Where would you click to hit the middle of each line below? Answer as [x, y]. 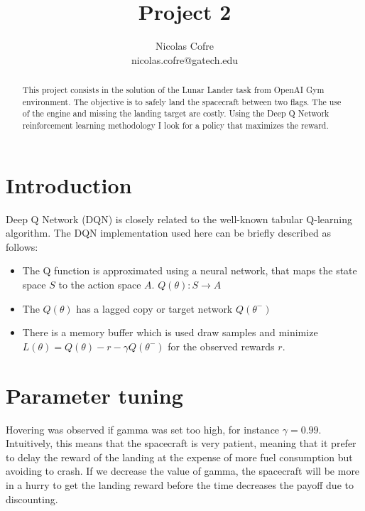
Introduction [69, 184]
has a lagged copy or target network [154, 308]
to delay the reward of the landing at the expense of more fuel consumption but [179, 457]
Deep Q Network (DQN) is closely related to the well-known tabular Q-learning [179, 219]
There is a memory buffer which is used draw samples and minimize [170, 332]
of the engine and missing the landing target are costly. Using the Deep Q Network [176, 113]
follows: [22, 246]
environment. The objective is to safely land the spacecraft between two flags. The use [182, 101]
